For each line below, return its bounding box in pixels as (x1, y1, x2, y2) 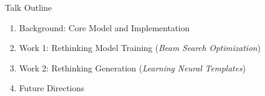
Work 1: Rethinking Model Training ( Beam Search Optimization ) (19, 41, 261, 54)
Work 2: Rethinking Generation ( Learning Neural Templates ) (19, 61, 246, 74)
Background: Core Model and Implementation (19, 21, 190, 34)
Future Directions (19, 82, 85, 94)
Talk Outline (5, 1, 52, 13)
